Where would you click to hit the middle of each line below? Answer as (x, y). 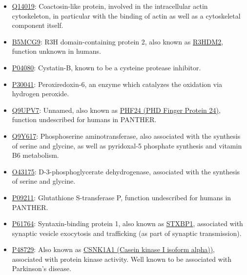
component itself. (38, 25)
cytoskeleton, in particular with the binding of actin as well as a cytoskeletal (126, 15)
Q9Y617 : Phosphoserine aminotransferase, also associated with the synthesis (126, 136)
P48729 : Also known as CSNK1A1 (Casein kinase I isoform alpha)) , (113, 249)
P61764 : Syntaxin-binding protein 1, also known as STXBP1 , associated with (127, 223)
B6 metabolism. (35, 155)
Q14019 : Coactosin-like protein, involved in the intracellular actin (110, 6)
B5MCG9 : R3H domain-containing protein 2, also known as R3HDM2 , (118, 41)
